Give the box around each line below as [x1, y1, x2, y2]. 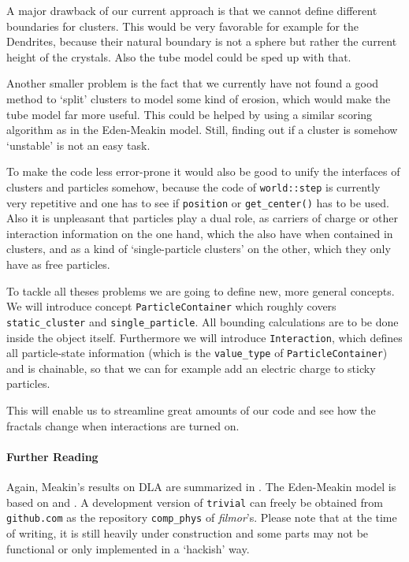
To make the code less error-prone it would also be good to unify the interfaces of [6, 163, 400, 180]
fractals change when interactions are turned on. [6, 417, 240, 434]
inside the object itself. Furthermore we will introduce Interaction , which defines [6, 329, 403, 345]
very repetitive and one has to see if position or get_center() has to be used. [6, 194, 389, 210]
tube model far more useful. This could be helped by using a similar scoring [6, 106, 373, 122]
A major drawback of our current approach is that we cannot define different [6, 2, 377, 18]
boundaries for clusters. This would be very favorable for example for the [6, 17, 359, 34]
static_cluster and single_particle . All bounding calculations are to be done [6, 313, 399, 329]
